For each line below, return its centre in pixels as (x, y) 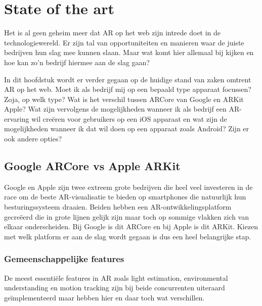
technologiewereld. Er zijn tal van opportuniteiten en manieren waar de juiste (124, 42)
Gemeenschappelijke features (64, 259)
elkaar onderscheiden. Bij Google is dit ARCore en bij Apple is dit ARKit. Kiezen (131, 226)
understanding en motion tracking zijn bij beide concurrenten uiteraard (115, 288)
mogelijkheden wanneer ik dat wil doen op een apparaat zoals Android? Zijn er (127, 129)
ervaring (17, 118)
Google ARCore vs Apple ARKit (92, 166)
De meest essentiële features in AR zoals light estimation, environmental (116, 277)
